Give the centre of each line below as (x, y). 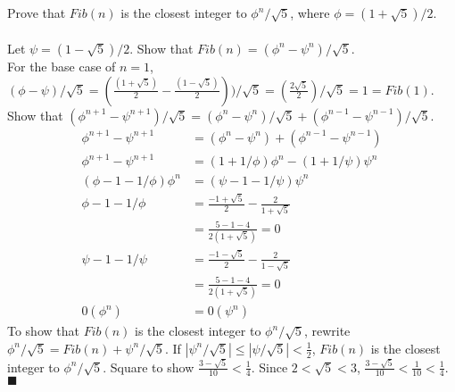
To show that (43, 331)
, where (310, 13)
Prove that (37, 13)
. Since (269, 367)
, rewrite (327, 331)
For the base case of (62, 66)
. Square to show (149, 367)
